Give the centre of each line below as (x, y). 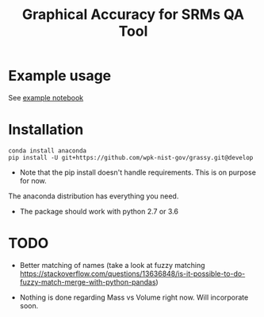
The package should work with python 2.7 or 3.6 (99, 211)
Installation (46, 130)
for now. (33, 180)
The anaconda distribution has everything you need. (94, 196)
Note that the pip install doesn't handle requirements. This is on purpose (138, 172)
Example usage (60, 76)
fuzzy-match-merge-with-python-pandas (88, 281)
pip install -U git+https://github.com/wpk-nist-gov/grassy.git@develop (131, 157)
